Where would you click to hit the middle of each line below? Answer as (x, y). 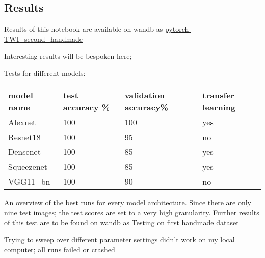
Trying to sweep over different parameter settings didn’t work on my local (120, 239)
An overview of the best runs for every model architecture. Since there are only (128, 202)
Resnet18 (24, 137)
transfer (219, 95)
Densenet (24, 151)
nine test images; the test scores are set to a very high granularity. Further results (132, 212)
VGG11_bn (29, 181)
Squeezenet (28, 166)
